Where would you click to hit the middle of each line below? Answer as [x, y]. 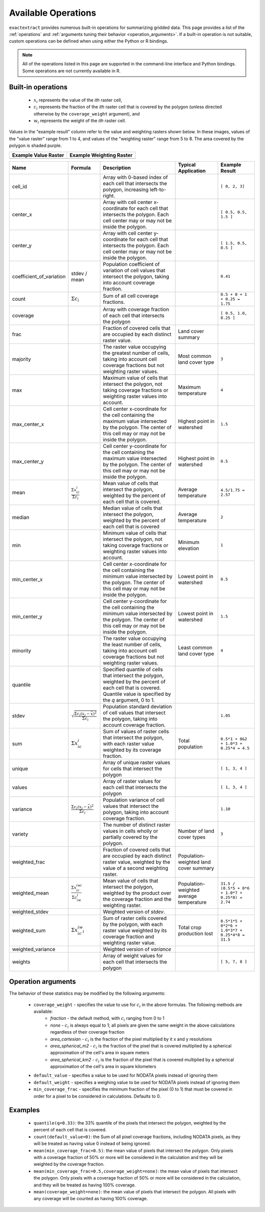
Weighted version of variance [137, 949]
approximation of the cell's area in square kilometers [103, 1067]
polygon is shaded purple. [36, 145]
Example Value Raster [38, 155]
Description [117, 168]
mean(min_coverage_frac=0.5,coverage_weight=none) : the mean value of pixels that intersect [136, 1171]
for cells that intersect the [132, 768]
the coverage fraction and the [137, 899]
